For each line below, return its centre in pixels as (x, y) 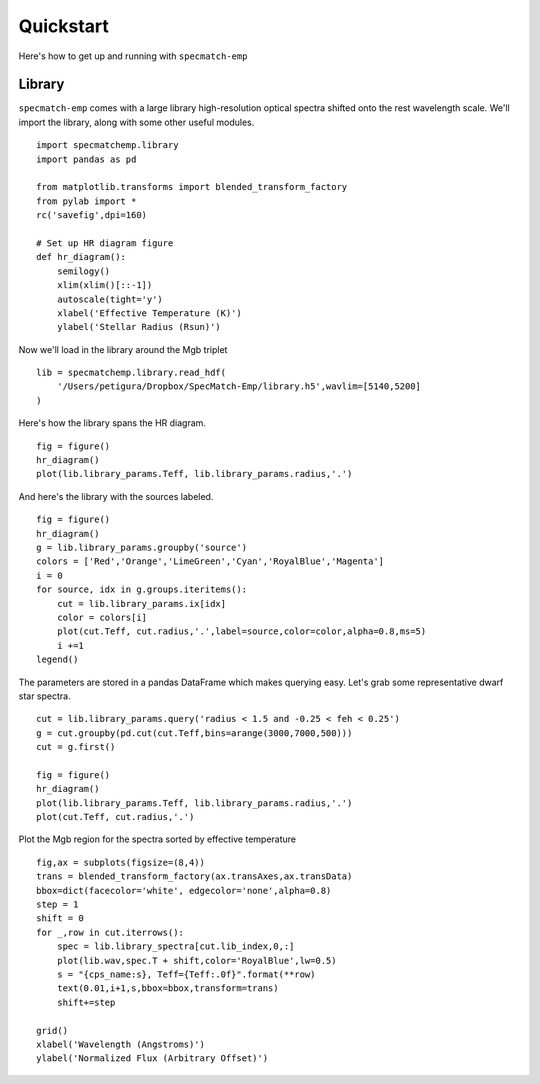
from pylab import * (86, 201)
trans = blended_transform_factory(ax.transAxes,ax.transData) (194, 876)
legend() (57, 659)
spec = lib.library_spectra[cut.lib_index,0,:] (175, 946)
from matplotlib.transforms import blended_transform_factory (192, 187)
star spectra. (44, 696)
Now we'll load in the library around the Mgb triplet (123, 349)
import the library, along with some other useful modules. (136, 122)
